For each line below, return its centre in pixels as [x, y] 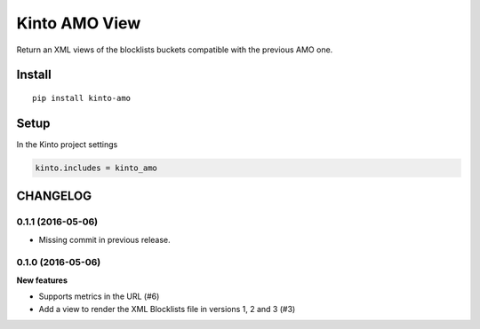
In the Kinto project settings [67, 144]
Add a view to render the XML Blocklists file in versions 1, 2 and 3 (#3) [167, 309]
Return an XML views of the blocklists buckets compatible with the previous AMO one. [175, 50]
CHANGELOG [54, 196]
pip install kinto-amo [82, 98]
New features [42, 280]
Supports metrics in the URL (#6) [99, 296]
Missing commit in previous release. [104, 239]
